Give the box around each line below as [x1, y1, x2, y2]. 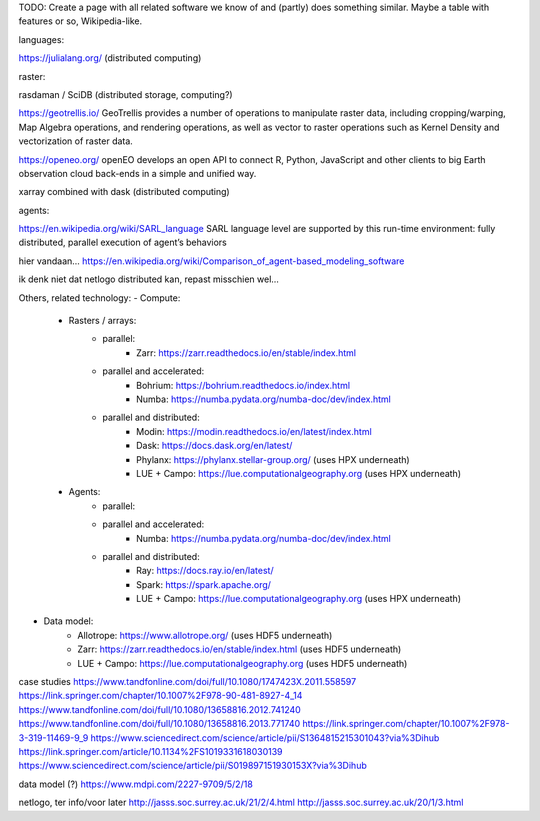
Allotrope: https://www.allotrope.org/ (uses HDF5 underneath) [77, 629, 333, 641]
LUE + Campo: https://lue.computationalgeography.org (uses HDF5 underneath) [77, 657, 408, 669]
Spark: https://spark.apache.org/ [136, 578, 272, 590]
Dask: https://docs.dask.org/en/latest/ [136, 440, 293, 452]
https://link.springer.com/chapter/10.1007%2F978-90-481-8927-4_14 [18, 690, 303, 702]
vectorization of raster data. [18, 135, 134, 147]
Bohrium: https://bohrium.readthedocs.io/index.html [136, 379, 350, 391]
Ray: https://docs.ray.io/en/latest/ [136, 565, 274, 577]
